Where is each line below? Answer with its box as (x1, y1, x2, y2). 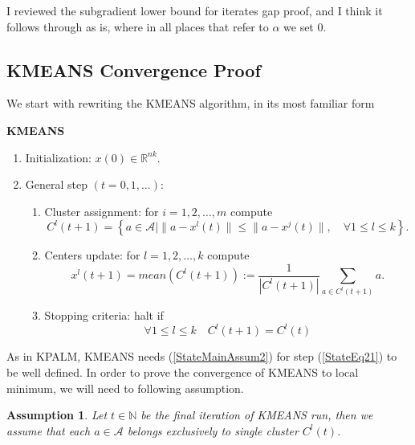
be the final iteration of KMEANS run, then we (140, 406, 373, 423)
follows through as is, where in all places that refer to (6, 18, 269, 35)
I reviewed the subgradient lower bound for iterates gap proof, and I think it (6, 2, 383, 18)
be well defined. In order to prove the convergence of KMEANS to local (6, 364, 359, 381)
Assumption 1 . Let (6, 406, 108, 423)
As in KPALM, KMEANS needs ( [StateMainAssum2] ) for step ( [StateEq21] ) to (6, 348, 397, 365)
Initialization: (25, 149, 92, 165)
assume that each (6, 422, 91, 439)
